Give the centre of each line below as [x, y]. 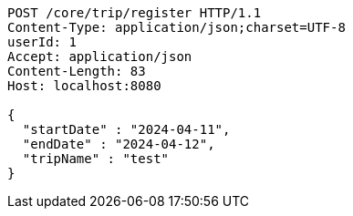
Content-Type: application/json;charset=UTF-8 [176, 27]
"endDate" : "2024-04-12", [119, 144]
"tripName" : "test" [96, 159]
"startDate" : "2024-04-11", [126, 129]
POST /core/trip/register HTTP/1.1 [135, 13]
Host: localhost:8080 [84, 86]
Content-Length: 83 [77, 71]
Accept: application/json [100, 57]
